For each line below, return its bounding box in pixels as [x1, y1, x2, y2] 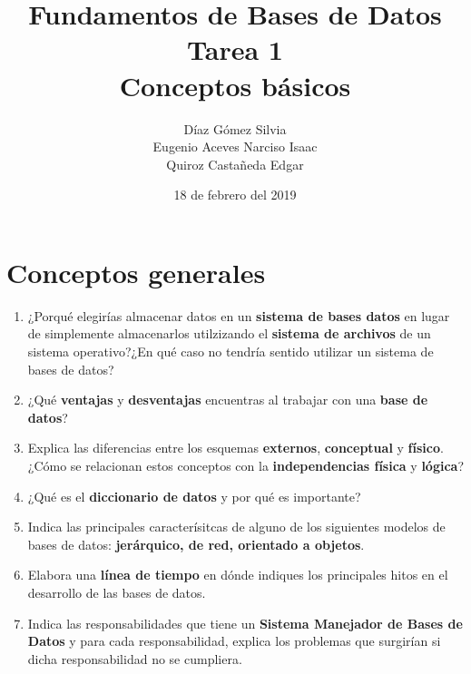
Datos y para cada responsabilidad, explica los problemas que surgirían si [27, 631, 441, 650]
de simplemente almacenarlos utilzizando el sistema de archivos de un [27, 324, 431, 343]
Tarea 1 [187, 31, 283, 68]
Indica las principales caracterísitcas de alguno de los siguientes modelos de [27, 517, 446, 536]
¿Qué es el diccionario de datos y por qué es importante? [27, 486, 361, 505]
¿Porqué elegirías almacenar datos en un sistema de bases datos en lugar [27, 306, 450, 325]
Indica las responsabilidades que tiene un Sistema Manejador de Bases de [27, 613, 463, 632]
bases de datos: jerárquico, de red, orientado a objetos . [27, 534, 365, 553]
